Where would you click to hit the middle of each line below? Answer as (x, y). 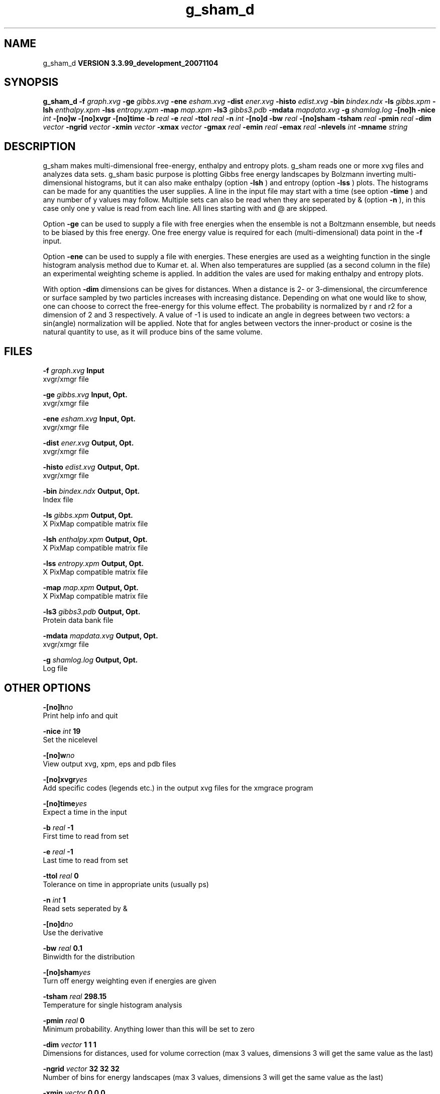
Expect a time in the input (85, 812)
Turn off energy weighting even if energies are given (130, 980)
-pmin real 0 (64, 1020)
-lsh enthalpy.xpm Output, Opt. (95, 539)
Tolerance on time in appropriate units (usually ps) (126, 884)
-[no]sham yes (67, 972)
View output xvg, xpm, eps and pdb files (109, 763)
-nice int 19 (62, 731)
